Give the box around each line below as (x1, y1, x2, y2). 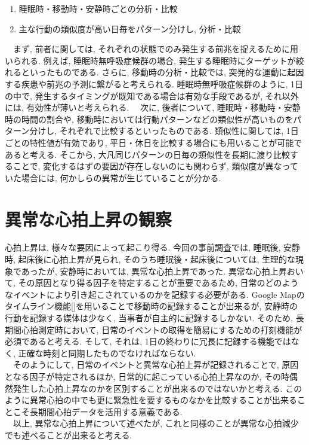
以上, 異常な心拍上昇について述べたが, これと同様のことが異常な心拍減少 (13, 417, 299, 429)
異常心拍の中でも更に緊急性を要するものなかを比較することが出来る (29, 394, 297, 406)
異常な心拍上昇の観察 (5, 206, 172, 231)
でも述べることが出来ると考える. (5, 428, 132, 441)
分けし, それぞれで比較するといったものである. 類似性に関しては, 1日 (29, 124, 299, 137)
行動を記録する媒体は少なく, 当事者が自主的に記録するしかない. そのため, (5, 312, 293, 324)
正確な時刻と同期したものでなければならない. (18, 346, 196, 359)
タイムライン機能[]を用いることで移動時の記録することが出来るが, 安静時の (5, 300, 298, 312)
